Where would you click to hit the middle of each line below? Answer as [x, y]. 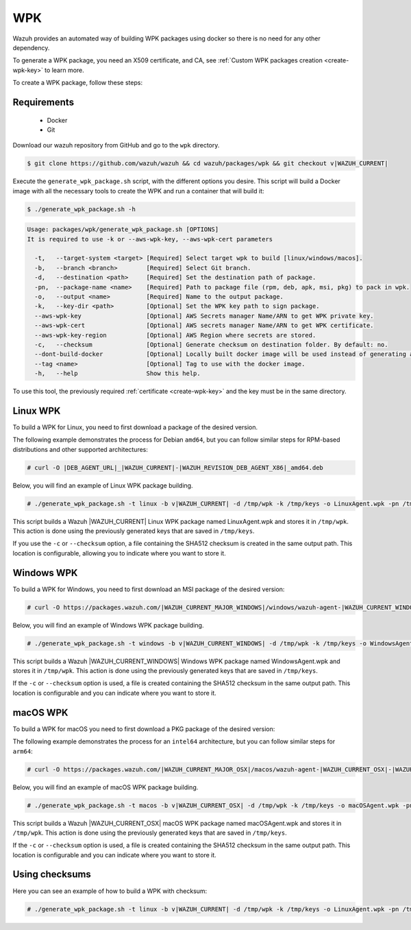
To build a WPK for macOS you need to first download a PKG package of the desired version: [144, 729]
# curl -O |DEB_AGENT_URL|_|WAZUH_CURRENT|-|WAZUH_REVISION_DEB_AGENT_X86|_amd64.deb [175, 467]
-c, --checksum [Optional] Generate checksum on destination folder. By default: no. [211, 344]
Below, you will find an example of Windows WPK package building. [108, 625]
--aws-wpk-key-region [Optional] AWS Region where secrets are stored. [175, 335]
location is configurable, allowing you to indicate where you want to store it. [119, 553]
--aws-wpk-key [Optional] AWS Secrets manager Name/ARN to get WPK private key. [204, 316]
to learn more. [65, 70]
